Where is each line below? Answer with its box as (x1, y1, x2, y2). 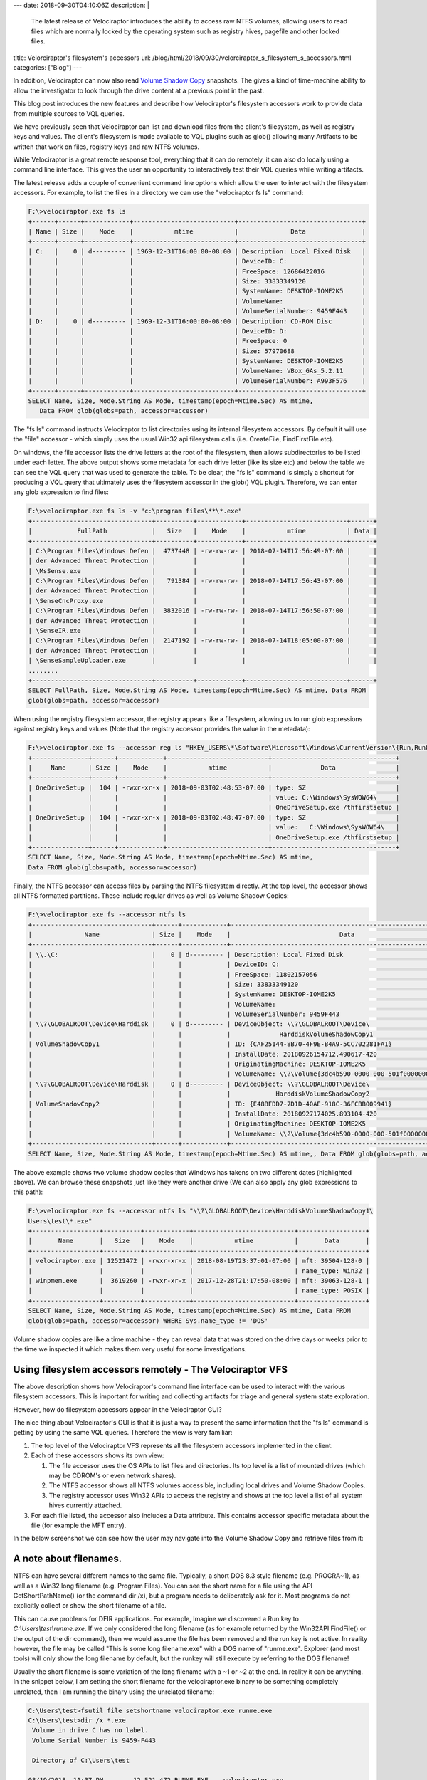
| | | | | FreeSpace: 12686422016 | (28, 267, 367, 276)
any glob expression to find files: (13, 488, 110, 496)
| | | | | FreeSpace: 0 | (28, 337, 367, 345)
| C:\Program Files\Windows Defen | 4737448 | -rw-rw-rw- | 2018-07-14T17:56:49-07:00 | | (28, 547, 377, 555)
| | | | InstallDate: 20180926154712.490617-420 (28, 1050, 377, 1058)
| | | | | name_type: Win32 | (28, 1267, 370, 1274)
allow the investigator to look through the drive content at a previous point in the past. (13, 86, 265, 95)
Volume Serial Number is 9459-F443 (32, 1736, 157, 1744)
